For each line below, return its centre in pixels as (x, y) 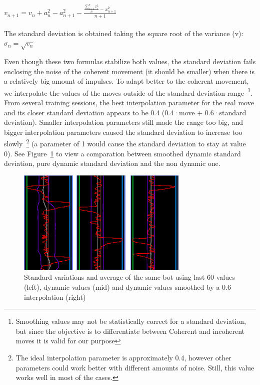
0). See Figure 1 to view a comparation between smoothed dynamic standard (122, 153)
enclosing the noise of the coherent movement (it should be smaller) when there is (129, 71)
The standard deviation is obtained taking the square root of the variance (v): (124, 33)
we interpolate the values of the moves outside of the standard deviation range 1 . (128, 92)
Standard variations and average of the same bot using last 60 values (129, 277)
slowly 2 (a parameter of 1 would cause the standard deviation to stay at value (125, 143)
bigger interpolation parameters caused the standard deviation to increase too (123, 132)
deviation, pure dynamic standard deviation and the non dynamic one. (112, 163)
